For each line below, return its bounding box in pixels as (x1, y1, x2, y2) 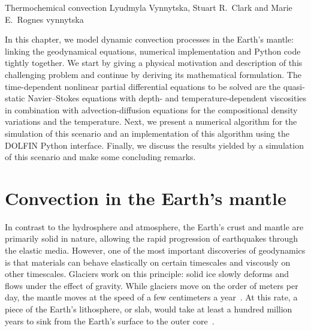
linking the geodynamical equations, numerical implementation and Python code (5, 44, 301, 57)
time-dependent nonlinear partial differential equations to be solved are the (5, 80, 280, 92)
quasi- (283, 80, 305, 92)
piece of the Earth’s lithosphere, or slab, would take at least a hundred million (5, 303, 292, 315)
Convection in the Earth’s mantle (5, 185, 286, 210)
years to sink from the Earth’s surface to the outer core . (5, 314, 215, 327)
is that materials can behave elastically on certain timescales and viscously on (5, 255, 291, 268)
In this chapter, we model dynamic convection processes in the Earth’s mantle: (5, 33, 294, 46)
